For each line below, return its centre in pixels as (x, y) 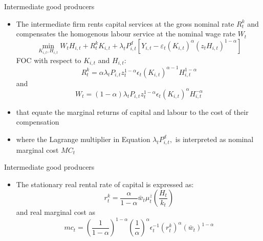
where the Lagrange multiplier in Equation (83, 139)
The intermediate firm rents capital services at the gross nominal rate (125, 23)
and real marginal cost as (56, 212)
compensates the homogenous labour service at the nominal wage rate (126, 34)
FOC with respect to (49, 60)
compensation (38, 122)
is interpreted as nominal (214, 139)
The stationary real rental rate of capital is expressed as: (105, 184)
